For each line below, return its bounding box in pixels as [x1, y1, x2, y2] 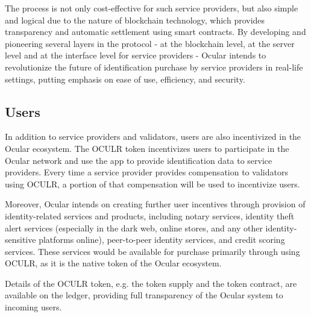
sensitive [5, 233, 36, 246]
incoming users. [5, 301, 62, 313]
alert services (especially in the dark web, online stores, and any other [5, 221, 263, 234]
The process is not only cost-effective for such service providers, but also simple [5, 2, 298, 14]
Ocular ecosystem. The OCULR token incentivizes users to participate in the [5, 142, 289, 154]
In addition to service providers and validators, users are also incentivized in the [5, 130, 301, 143]
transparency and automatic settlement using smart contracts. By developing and [5, 25, 306, 38]
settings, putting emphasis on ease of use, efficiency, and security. [5, 72, 245, 85]
